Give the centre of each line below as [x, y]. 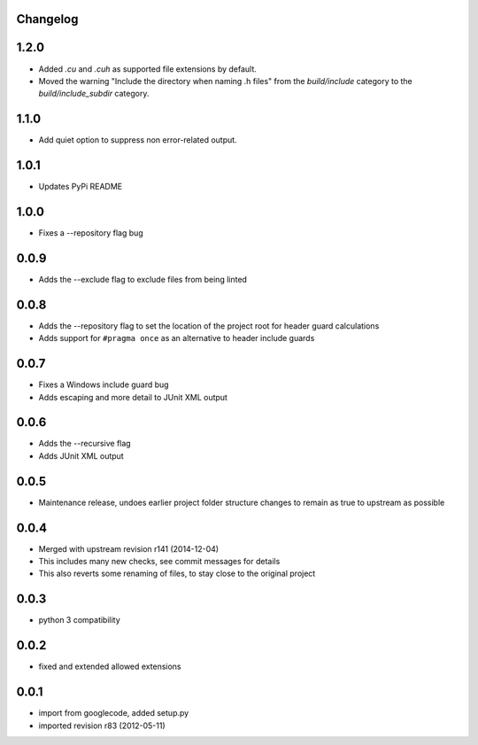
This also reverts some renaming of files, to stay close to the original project [177, 574]
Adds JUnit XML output [81, 455]
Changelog [47, 19]
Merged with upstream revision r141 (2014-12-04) [129, 548]
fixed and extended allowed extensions [110, 667]
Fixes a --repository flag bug [91, 233]
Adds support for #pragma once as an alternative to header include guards [177, 338]
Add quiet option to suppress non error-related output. [138, 140]
